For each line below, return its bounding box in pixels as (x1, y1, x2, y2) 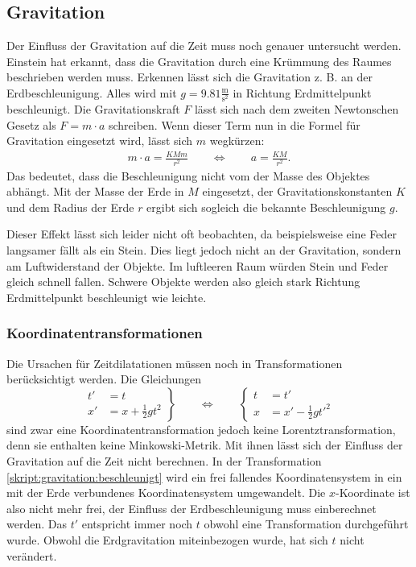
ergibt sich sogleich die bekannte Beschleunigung (146, 198, 386, 215)
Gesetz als (6, 116, 56, 133)
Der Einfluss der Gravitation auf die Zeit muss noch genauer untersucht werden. (6, 37, 402, 54)
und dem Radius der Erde (6, 198, 134, 215)
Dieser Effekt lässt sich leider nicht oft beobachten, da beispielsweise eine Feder (6, 226, 397, 242)
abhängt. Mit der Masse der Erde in (6, 183, 184, 200)
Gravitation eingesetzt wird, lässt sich (6, 132, 193, 149)
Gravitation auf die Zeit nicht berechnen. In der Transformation (6, 452, 322, 469)
